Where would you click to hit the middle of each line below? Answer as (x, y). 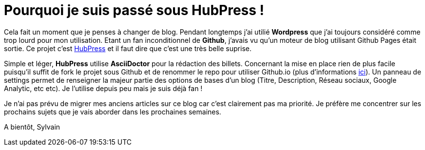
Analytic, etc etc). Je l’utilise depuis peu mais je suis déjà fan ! (103, 88)
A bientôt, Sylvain (32, 127)
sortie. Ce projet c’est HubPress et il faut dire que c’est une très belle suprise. (128, 48)
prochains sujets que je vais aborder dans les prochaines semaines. (113, 112)
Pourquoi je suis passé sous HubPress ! (134, 10)
